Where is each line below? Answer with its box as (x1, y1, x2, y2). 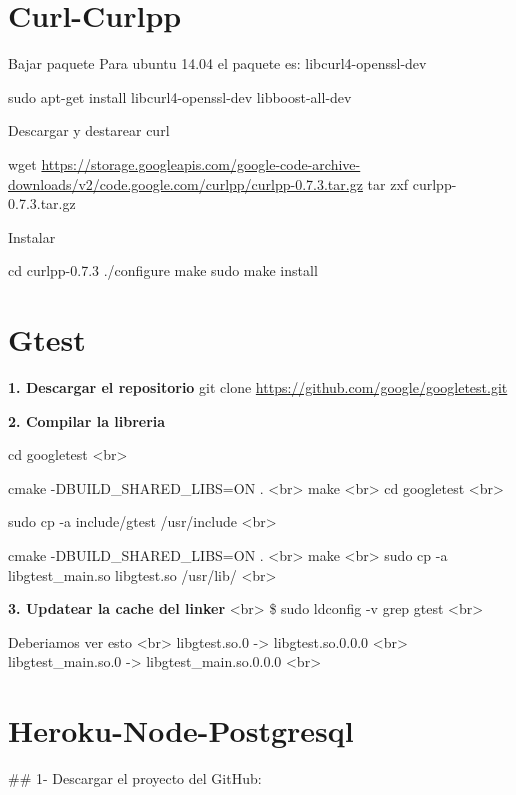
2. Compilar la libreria (8, 410, 166, 431)
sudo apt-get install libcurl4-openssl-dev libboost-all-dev (8, 86, 352, 107)
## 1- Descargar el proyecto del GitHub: (8, 768, 262, 789)
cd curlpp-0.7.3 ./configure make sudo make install (8, 260, 318, 281)
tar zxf (367, 173, 409, 194)
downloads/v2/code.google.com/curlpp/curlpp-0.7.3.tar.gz (8, 173, 363, 194)
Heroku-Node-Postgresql (8, 710, 354, 751)
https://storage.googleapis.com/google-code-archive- (41, 153, 361, 174)
